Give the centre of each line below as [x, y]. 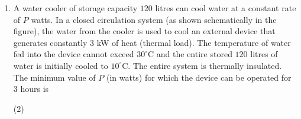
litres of [264, 54]
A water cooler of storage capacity [75, 8]
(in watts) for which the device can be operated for [199, 77]
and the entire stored [194, 54]
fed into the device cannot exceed [74, 54]
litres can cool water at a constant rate [226, 8]
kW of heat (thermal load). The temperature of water [194, 42]
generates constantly [50, 42]
